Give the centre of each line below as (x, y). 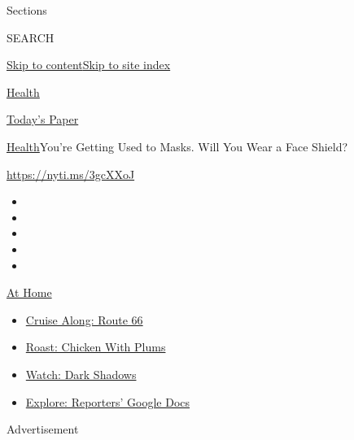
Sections (27, 10)
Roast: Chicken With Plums (96, 347)
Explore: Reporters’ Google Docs (108, 401)
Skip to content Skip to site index (89, 65)
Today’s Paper (43, 119)
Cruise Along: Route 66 (84, 319)
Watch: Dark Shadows (81, 374)
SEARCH (31, 37)
